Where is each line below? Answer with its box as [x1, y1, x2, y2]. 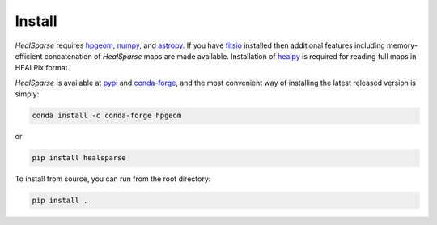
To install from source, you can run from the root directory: [15, 174, 211, 184]
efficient [15, 51, 43, 61]
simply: [15, 89, 40, 99]
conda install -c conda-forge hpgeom [32, 111, 182, 121]
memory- [386, 40, 418, 50]
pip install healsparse [32, 154, 127, 163]
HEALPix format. [15, 63, 70, 73]
